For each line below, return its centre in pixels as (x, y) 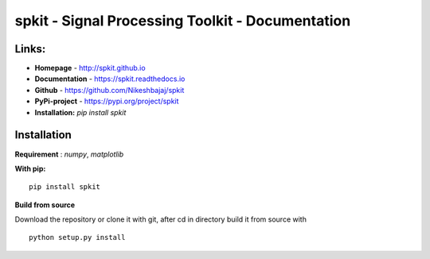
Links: (30, 49)
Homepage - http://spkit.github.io (90, 68)
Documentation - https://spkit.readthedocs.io (110, 79)
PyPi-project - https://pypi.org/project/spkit (107, 101)
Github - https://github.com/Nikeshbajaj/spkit (109, 90)
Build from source (45, 205)
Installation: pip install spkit (80, 112)
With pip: (30, 168)
